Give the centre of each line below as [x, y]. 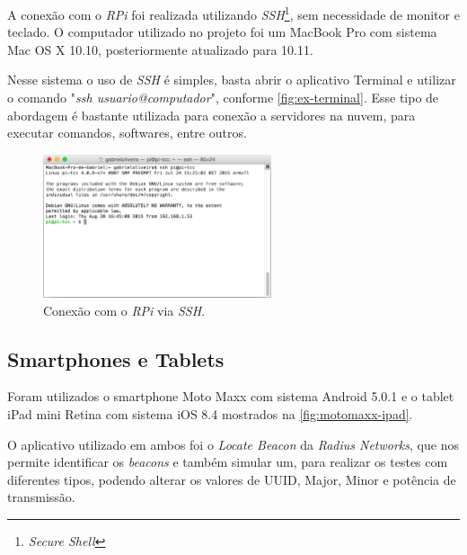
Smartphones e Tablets [116, 358]
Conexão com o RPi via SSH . [124, 310]
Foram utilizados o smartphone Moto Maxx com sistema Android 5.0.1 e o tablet [231, 396]
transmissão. [41, 497]
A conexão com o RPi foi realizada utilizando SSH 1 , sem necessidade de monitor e [233, 13]
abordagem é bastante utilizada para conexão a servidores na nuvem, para [211, 115]
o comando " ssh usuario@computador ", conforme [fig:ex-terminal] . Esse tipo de [223, 98]
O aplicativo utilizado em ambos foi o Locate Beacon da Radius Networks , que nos [233, 444]
